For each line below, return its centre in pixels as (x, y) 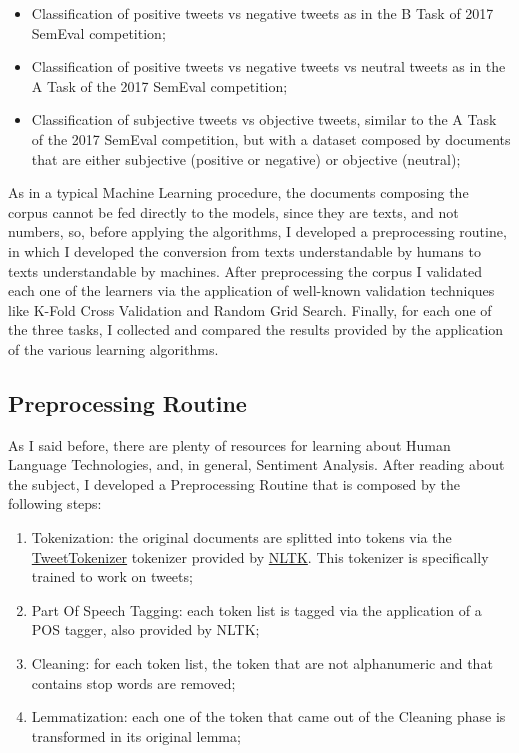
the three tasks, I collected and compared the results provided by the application (256, 329)
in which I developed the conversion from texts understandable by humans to (244, 250)
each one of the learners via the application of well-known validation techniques (251, 290)
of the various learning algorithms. (113, 348)
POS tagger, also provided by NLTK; (145, 629)
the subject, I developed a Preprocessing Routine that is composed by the (234, 483)
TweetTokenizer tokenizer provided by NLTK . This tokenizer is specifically (260, 556)
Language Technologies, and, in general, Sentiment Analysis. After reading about (256, 464)
